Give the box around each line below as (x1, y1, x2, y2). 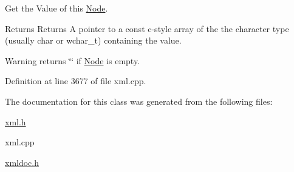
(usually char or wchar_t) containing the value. (5, 34, 182, 47)
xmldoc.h (5, 156, 39, 168)
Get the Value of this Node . (5, 2, 108, 14)
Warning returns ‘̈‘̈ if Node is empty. (5, 54, 140, 67)
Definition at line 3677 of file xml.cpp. (5, 74, 146, 87)
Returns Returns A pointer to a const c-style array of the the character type (5, 22, 289, 35)
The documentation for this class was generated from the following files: (5, 94, 273, 107)
